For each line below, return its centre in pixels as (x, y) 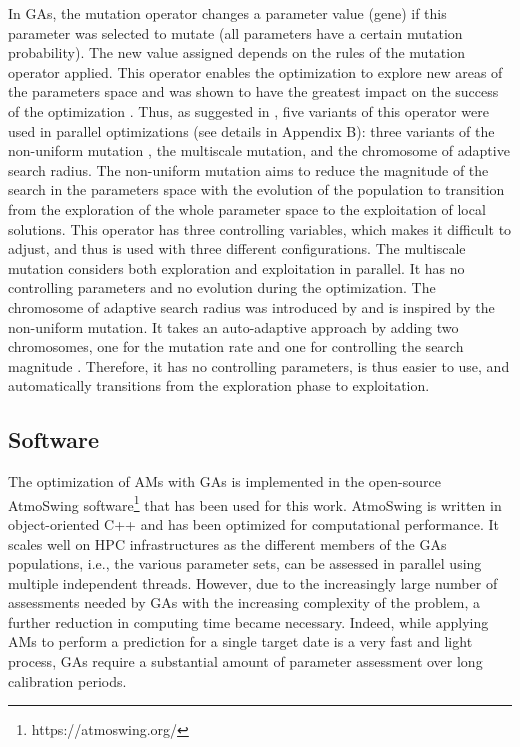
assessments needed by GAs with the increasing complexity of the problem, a (244, 602)
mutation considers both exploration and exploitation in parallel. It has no (236, 267)
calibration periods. (67, 680)
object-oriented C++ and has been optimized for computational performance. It (254, 523)
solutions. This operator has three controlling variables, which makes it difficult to (260, 228)
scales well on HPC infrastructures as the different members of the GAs (227, 543)
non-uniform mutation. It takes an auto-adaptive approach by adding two (233, 326)
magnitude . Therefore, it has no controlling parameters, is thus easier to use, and (259, 365)
